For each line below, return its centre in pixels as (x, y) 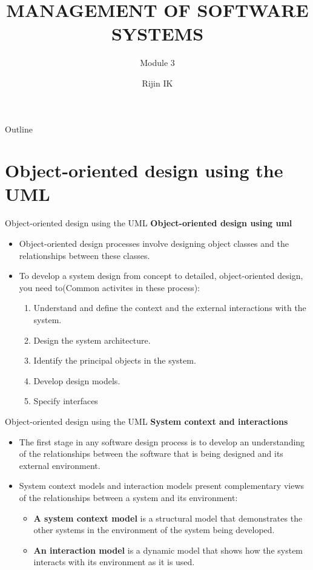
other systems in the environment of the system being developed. (154, 530)
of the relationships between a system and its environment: (128, 497)
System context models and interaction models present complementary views (162, 486)
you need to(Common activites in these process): (109, 287)
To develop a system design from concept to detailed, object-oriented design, (161, 276)
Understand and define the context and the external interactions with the (170, 308)
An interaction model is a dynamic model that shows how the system (168, 550)
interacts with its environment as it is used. (114, 562)
